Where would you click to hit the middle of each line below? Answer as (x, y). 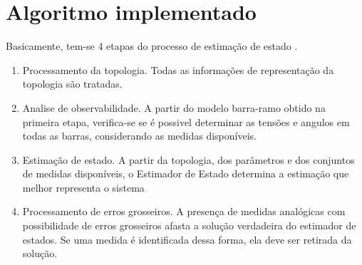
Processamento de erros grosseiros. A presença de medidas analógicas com (184, 211)
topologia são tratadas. (72, 84)
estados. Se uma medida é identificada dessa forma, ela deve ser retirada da (187, 239)
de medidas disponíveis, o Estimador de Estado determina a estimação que (186, 173)
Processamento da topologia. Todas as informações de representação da (178, 69)
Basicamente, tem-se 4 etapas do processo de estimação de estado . (152, 46)
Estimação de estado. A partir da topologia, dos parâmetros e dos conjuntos (188, 159)
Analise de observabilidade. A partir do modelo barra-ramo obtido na (174, 107)
